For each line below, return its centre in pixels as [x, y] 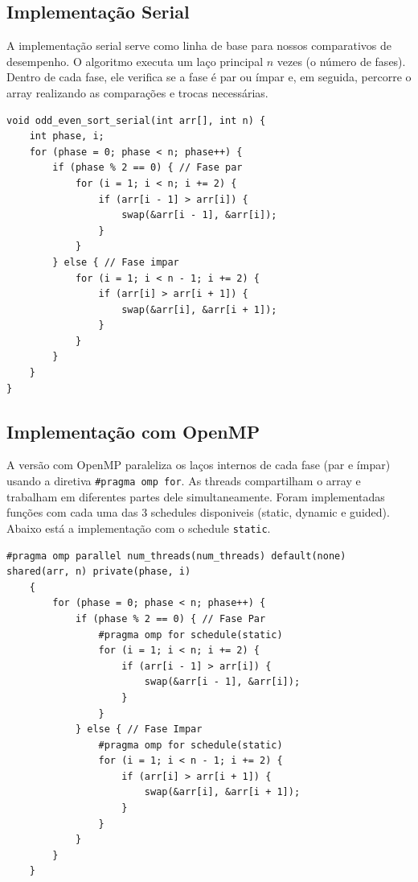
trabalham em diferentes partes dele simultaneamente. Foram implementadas [196, 496]
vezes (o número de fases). [341, 61]
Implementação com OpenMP [133, 431]
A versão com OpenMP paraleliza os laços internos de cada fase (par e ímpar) [199, 465]
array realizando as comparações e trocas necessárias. [137, 92]
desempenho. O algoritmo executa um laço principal [135, 61]
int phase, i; [67, 136]
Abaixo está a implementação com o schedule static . [139, 528]
